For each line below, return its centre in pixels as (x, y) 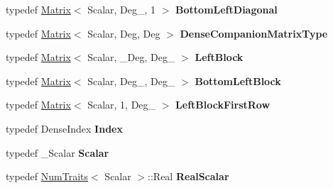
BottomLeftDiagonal (226, 9)
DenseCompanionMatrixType (254, 33)
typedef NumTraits (47, 176)
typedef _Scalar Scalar (58, 152)
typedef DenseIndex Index (64, 128)
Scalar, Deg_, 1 (122, 9)
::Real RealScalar (189, 176)
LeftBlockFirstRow (223, 105)
